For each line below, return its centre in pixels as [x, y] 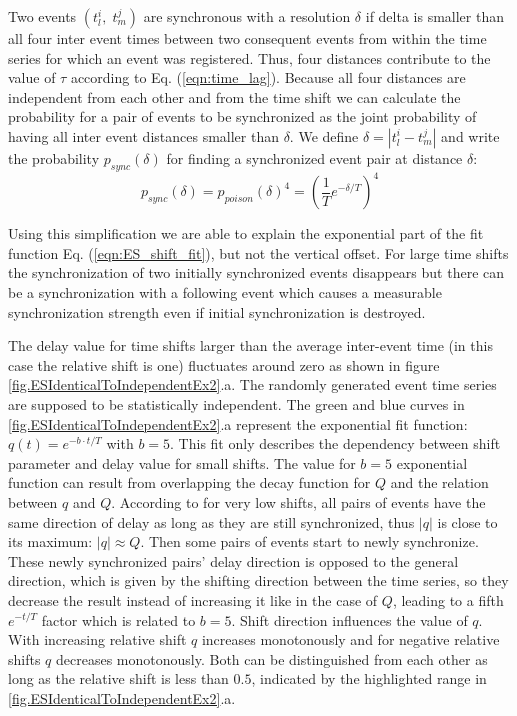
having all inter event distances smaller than [143, 135]
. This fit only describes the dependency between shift [335, 443]
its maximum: [50, 541]
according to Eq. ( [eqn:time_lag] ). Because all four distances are [268, 77]
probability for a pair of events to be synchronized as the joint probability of [242, 116]
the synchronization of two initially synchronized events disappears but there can [256, 272]
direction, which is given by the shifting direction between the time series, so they [258, 580]
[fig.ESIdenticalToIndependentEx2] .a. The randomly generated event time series [252, 384]
